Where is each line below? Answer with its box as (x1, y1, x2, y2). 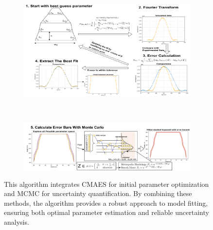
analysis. (4, 217, 29, 227)
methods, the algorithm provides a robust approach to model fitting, (4, 197, 208, 208)
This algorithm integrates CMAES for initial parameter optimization (4, 179, 209, 189)
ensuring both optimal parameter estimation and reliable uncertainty (4, 207, 209, 217)
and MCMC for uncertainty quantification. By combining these (4, 188, 192, 198)
